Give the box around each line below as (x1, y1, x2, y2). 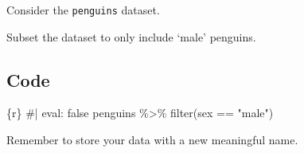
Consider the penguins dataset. (6, 2, 160, 18)
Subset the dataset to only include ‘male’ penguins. (6, 28, 256, 45)
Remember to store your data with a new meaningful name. (6, 131, 298, 148)
